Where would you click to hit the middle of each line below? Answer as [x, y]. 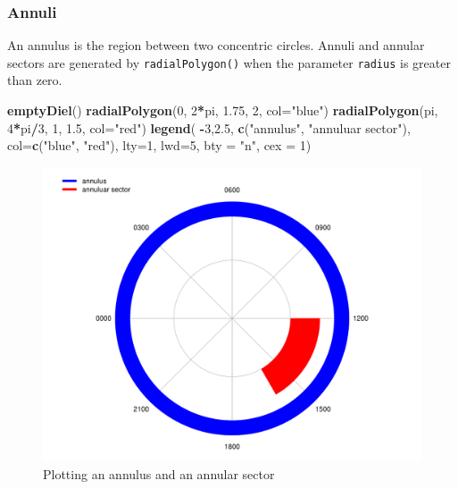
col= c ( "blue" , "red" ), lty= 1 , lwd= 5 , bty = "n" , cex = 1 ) [159, 145]
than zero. [35, 80]
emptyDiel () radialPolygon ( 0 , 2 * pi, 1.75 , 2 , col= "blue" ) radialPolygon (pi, [223, 110]
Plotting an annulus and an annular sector [159, 474]
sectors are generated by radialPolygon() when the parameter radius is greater [229, 62]
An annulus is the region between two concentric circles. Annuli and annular [216, 45]
